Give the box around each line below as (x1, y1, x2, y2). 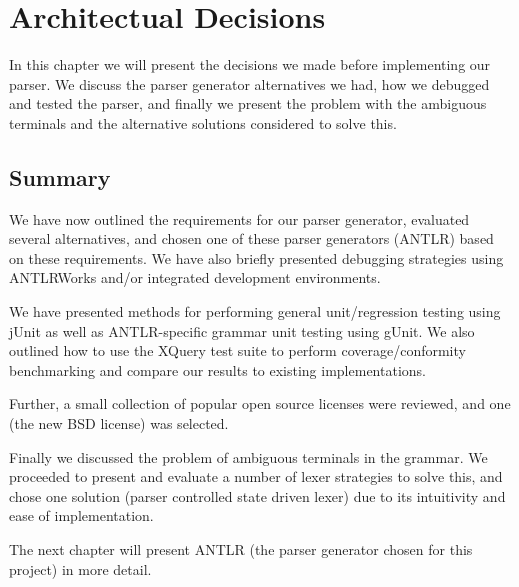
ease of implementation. (9, 505, 154, 526)
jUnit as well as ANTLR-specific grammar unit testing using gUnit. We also (9, 320, 475, 341)
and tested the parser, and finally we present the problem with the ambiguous (9, 93, 487, 114)
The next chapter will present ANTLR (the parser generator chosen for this (9, 539, 473, 560)
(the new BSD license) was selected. (9, 413, 229, 434)
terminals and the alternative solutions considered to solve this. (9, 112, 397, 133)
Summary (9, 161, 111, 192)
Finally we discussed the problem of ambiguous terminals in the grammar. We (9, 446, 488, 467)
